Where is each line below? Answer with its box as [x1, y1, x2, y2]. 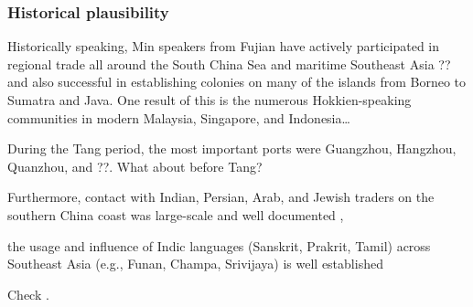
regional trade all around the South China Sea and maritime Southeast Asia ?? [7, 54, 451, 73]
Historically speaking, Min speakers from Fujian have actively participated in [7, 37, 440, 56]
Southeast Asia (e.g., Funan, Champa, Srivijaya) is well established [7, 254, 383, 273]
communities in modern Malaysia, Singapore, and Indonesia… [7, 108, 350, 127]
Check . [7, 284, 49, 303]
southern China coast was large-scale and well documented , [7, 205, 344, 224]
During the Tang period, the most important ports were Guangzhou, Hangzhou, [7, 139, 457, 158]
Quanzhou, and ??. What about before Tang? [7, 156, 263, 175]
